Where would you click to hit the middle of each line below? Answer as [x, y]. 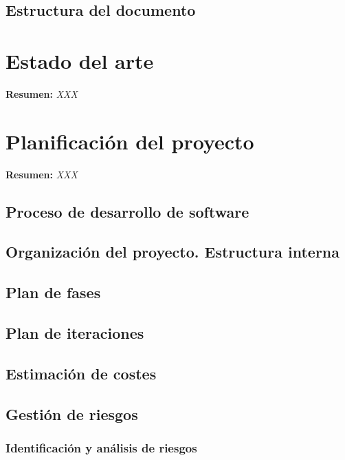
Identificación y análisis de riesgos [101, 447]
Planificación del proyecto [130, 141]
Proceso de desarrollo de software [127, 211]
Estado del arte [80, 60]
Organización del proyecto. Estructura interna [173, 252]
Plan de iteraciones [75, 332]
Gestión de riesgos [72, 414]
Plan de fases [53, 292]
